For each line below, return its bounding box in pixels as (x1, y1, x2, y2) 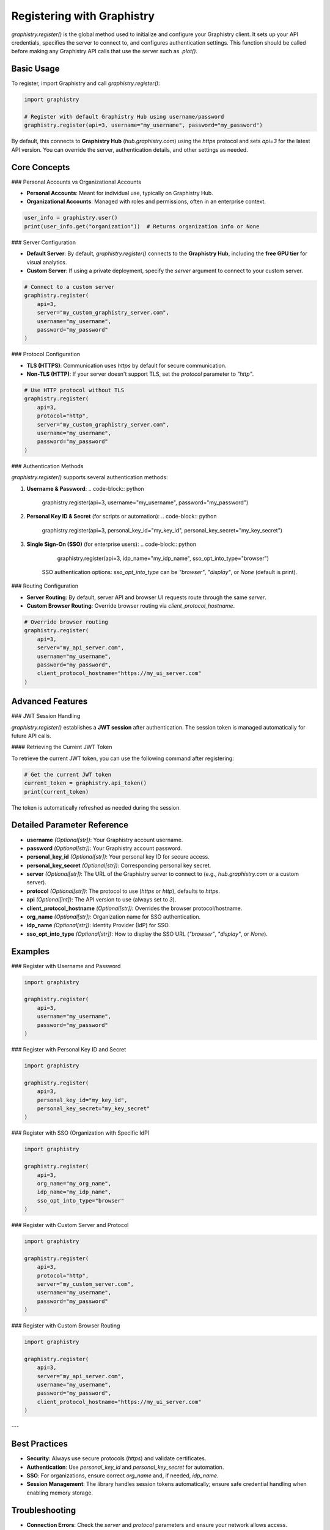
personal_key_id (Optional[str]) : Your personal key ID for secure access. (26, 853, 210, 860)
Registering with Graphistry (11, 9, 155, 23)
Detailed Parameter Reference (11, 820, 128, 830)
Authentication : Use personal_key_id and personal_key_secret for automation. (26, 1463, 224, 1471)
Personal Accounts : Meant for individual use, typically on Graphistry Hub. (26, 190, 213, 197)
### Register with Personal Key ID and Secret (11, 1046, 127, 1053)
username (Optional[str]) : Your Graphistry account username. (26, 836, 183, 843)
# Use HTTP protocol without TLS (24, 387, 125, 394)
